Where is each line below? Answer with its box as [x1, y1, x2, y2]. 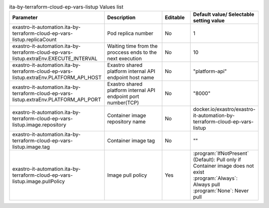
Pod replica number [107, 30, 154, 37]
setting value [193, 17, 225, 24]
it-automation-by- [193, 112, 235, 119]
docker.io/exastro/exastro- [193, 106, 256, 113]
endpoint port [107, 93, 139, 100]
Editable [164, 14, 185, 21]
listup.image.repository [12, 121, 67, 128]
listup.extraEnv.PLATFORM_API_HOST [12, 74, 102, 81]
